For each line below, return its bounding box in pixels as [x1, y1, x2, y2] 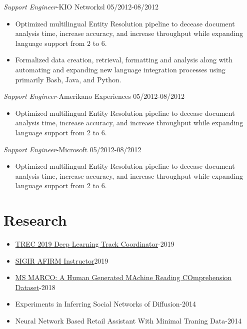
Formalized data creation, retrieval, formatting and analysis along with [15, 54, 232, 65]
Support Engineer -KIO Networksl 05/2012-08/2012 [3, 1, 159, 11]
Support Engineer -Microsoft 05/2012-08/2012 [3, 144, 141, 154]
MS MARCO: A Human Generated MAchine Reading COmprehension [15, 272, 232, 283]
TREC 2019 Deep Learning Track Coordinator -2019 [15, 239, 174, 249]
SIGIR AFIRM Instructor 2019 [15, 255, 108, 266]
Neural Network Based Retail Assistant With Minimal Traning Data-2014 [15, 316, 241, 326]
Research [3, 210, 67, 230]
